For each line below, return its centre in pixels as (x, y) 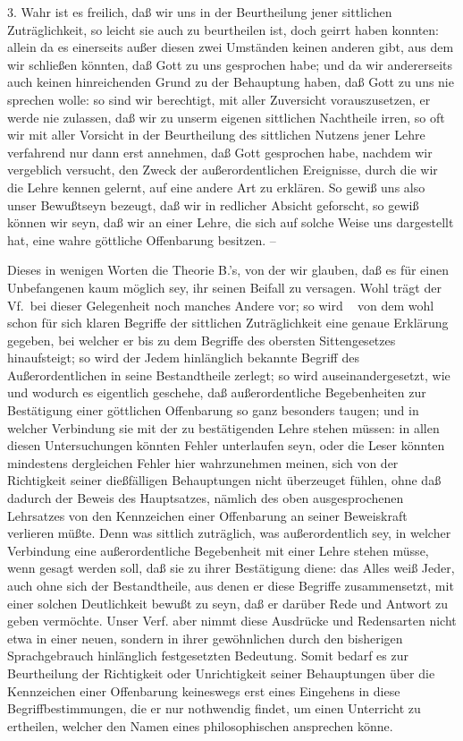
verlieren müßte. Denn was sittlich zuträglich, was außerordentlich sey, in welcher (229, 533)
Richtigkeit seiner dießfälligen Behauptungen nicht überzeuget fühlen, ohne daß (224, 480)
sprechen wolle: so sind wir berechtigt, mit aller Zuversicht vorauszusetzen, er (219, 99)
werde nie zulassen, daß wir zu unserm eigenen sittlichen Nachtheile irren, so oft (226, 117)
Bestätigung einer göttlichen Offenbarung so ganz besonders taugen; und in (213, 410)
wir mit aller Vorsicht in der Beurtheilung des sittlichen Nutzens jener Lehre (216, 135)
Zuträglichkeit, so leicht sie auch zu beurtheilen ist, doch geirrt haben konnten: (223, 29)
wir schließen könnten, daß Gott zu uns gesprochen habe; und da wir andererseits (230, 64)
